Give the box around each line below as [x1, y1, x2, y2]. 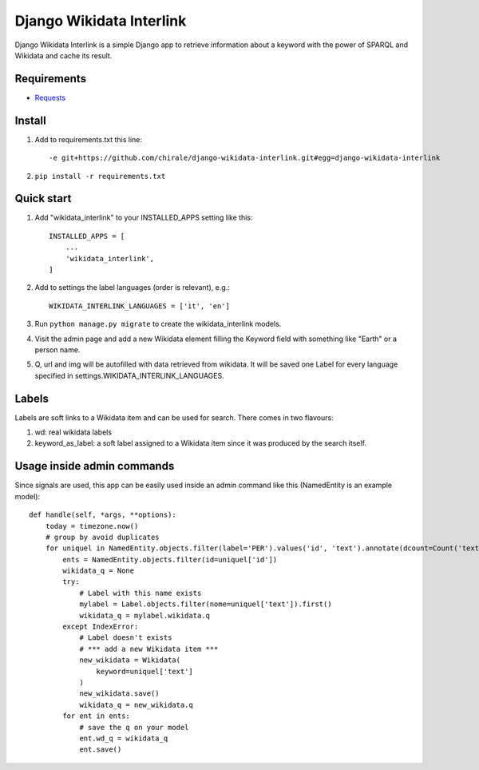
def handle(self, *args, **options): [29, 510, 177, 519]
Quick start [14, 192, 72, 205]
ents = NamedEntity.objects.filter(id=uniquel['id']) [62, 555, 278, 564]
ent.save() [79, 745, 122, 754]
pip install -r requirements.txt [34, 172, 166, 181]
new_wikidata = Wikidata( [79, 656, 181, 665]
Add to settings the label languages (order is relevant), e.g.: [34, 283, 231, 292]
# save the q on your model [79, 723, 189, 732]
